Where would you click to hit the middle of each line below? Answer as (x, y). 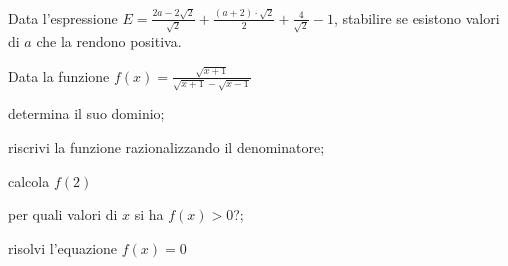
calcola (29, 180)
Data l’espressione (63, 17)
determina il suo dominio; (86, 113)
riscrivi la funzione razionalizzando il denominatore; (166, 147)
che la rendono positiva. (109, 41)
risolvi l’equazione (63, 247)
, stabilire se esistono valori (416, 17)
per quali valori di (63, 214)
